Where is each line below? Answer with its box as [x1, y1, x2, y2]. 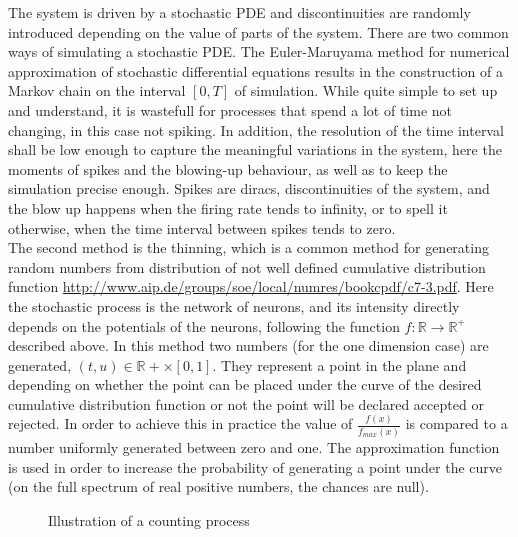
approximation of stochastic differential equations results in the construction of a [8, 60, 503, 81]
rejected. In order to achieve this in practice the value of [8, 413, 353, 434]
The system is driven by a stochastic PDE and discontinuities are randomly [8, 2, 471, 22]
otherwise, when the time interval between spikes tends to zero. [8, 217, 396, 238]
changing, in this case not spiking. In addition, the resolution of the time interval [8, 119, 504, 140]
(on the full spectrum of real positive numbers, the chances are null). [8, 476, 429, 497]
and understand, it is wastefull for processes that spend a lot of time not [8, 99, 452, 120]
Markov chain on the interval [8, 80, 186, 101]
